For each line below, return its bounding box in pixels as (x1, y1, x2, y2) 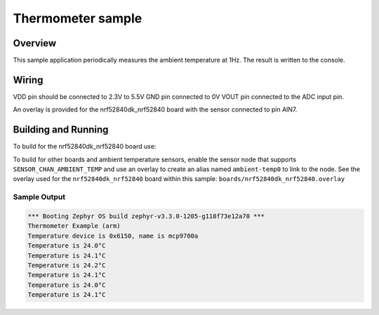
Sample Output (13, 192, 66, 202)
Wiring (13, 74, 44, 86)
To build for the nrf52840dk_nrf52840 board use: (13, 142, 157, 151)
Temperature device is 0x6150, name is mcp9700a (27, 232, 199, 240)
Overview (13, 37, 57, 49)
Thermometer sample (13, 11, 142, 26)
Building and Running (13, 123, 109, 136)
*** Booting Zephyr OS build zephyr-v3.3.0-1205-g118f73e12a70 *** (27, 212, 265, 220)
